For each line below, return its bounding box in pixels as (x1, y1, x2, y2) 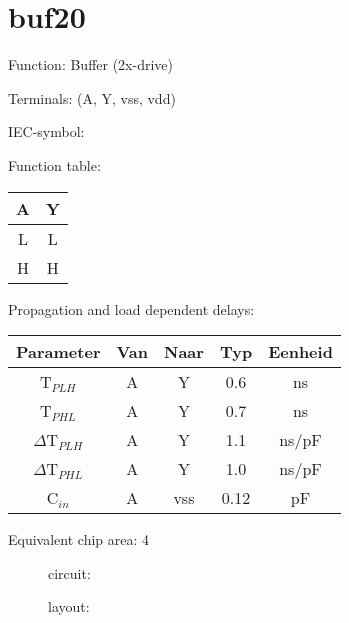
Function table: (8, 154, 101, 175)
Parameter (16, 340, 101, 364)
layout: (48, 596, 90, 617)
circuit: (48, 562, 91, 583)
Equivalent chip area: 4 (8, 529, 150, 550)
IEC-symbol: (8, 121, 85, 142)
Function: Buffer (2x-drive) (8, 54, 173, 75)
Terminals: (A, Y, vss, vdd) (8, 87, 176, 108)
